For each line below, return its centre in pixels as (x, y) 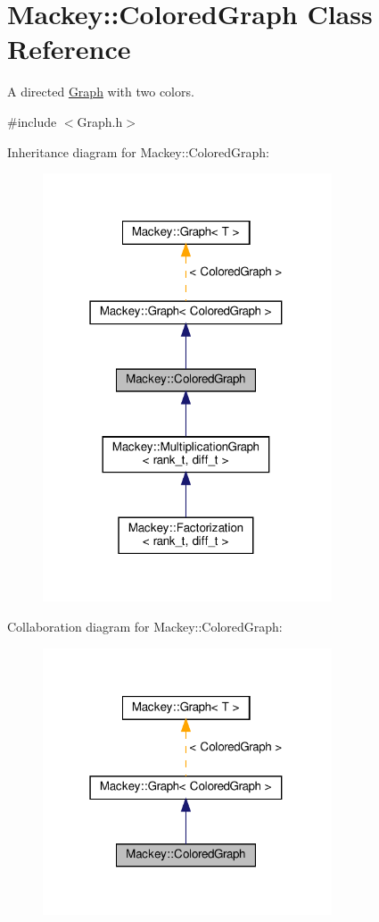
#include (32, 121)
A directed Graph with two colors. (101, 92)
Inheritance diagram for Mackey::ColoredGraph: (138, 151)
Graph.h (100, 121)
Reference (69, 49)
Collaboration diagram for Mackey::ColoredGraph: (145, 626)
